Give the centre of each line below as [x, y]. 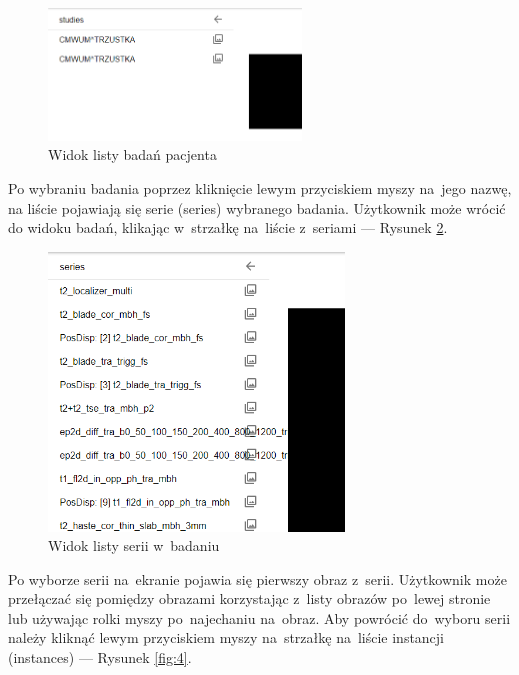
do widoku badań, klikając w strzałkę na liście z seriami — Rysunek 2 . [228, 227]
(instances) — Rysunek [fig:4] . [100, 657]
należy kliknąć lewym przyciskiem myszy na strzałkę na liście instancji [226, 637]
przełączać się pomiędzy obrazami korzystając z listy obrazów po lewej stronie [249, 598]
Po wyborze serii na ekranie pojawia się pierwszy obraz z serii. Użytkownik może [257, 578]
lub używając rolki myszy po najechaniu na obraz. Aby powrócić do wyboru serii [259, 617]
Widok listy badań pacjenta [132, 154]
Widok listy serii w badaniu [134, 545]
